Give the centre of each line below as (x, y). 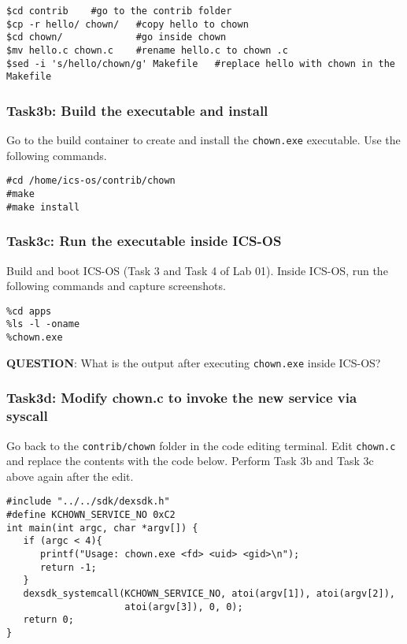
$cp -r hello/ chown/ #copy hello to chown (128, 24)
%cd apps (29, 311)
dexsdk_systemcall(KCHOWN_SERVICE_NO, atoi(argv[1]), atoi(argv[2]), (209, 593)
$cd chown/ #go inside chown (117, 37)
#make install (43, 207)
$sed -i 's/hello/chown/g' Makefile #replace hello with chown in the (201, 63)
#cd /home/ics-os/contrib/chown (91, 181)
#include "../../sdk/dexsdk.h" (88, 502)
